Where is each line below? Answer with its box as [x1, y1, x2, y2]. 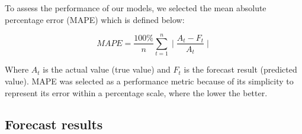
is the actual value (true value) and [43, 63, 171, 76]
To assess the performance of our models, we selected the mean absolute [5, 2, 266, 14]
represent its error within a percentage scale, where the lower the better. [5, 86, 268, 99]
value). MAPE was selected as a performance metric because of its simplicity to [5, 74, 294, 87]
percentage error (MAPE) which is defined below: [5, 13, 185, 25]
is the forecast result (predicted [184, 63, 297, 76]
